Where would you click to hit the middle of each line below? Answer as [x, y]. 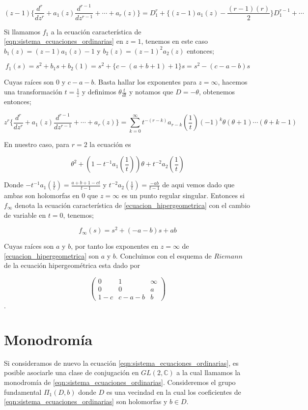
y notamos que [151, 92]
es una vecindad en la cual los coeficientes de [174, 392]
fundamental [23, 392]
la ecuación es [110, 144]
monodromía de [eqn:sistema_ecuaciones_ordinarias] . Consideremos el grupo [120, 382]
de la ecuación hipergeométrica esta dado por [72, 265]
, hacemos [233, 82]
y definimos [99, 92]
